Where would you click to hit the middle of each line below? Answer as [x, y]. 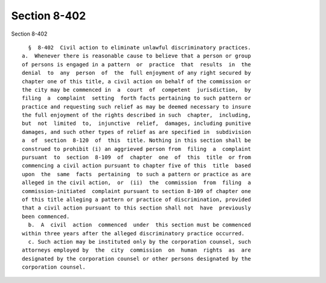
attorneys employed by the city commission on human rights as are [136, 250]
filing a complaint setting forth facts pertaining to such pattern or [136, 98]
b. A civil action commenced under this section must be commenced [139, 225]
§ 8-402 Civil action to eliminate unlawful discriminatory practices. [139, 47]
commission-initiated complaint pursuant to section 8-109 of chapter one [136, 191]
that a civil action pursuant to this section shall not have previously [136, 208]
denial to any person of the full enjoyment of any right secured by [136, 73]
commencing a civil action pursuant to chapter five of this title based [136, 166]
